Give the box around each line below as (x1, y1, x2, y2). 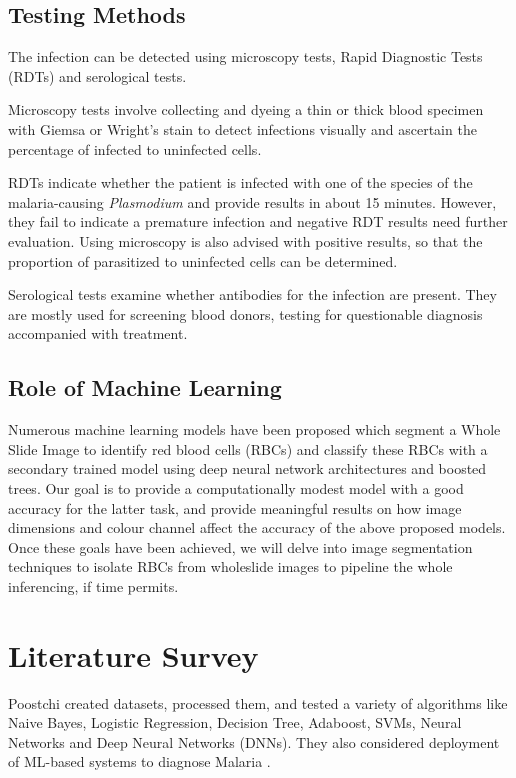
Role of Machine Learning (8, 372, 282, 403)
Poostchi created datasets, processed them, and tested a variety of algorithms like (8, 692, 508, 713)
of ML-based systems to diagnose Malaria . (8, 751, 271, 772)
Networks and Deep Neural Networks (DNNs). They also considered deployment (8, 731, 500, 752)
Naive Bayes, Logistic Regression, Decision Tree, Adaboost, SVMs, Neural (8, 712, 462, 733)
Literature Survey (8, 634, 259, 675)
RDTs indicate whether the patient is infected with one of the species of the (8, 172, 473, 193)
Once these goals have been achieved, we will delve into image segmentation (8, 536, 473, 557)
